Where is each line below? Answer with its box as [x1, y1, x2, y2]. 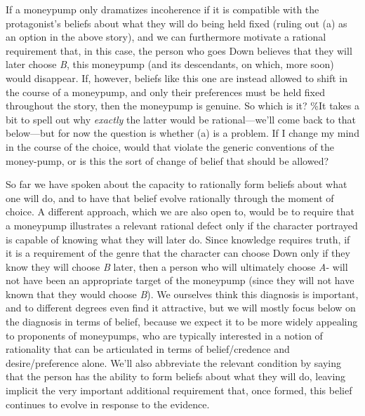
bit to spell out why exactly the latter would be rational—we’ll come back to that [6, 112, 357, 126]
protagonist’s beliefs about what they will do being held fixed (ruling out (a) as [6, 15, 347, 30]
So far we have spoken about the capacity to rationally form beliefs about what [6, 177, 347, 192]
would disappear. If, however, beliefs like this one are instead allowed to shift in [6, 70, 348, 85]
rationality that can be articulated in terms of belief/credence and [6, 342, 290, 356]
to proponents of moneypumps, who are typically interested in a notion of [6, 328, 323, 342]
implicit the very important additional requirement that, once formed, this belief [6, 383, 352, 398]
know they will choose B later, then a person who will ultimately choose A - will [6, 259, 348, 274]
